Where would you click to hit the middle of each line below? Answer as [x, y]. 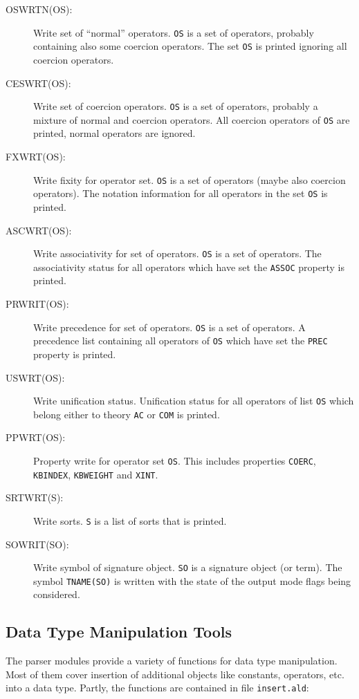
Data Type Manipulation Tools [119, 632]
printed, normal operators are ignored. [114, 133]
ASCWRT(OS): [39, 230]
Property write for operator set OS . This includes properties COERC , [175, 460]
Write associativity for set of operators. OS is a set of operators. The [177, 253]
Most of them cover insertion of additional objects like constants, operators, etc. [175, 674]
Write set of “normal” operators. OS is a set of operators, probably [174, 32]
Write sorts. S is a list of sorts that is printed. [130, 520]
